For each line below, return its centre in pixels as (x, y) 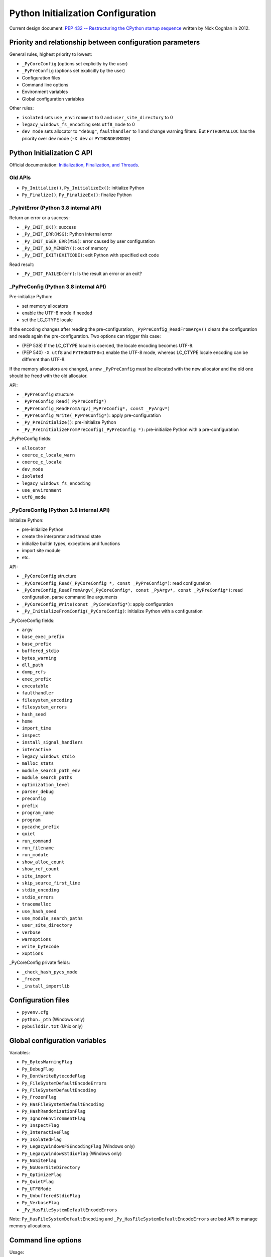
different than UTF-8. (44, 360)
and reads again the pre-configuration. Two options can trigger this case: (85, 336)
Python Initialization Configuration (83, 13)
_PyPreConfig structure (48, 394)
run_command (36, 841)
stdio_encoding (41, 890)
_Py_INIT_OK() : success (49, 227)
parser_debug (38, 791)
